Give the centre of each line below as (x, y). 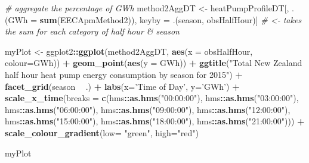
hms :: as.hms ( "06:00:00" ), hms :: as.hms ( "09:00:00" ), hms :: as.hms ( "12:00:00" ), (148, 109)
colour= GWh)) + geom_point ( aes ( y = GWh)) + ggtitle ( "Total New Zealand (154, 63)
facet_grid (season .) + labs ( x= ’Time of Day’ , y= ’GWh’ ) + (122, 86)
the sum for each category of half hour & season (92, 31)
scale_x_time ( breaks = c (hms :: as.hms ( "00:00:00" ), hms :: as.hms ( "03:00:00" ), (152, 98)
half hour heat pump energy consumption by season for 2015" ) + (124, 74)
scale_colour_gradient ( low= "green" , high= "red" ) (102, 132)
